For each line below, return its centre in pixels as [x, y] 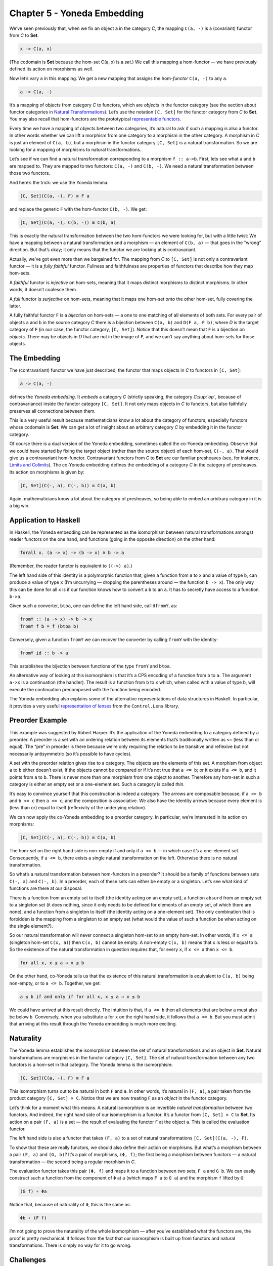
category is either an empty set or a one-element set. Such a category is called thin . [97, 784]
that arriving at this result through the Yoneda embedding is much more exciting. [93, 1024]
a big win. [19, 506]
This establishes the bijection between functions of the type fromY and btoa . [90, 666]
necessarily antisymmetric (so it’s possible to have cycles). [71, 754]
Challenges [28, 1260]
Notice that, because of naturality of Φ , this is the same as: [70, 1205]
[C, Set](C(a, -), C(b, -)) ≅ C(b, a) [68, 222]
